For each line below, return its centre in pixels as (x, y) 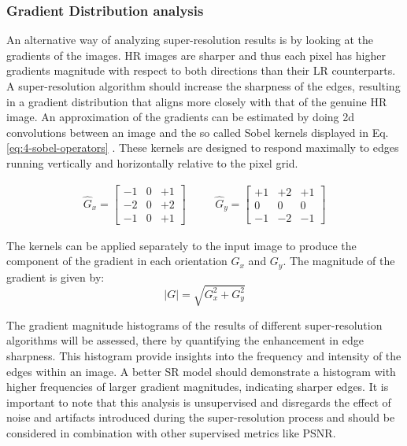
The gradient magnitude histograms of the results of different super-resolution (194, 324)
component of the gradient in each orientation (117, 261)
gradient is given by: (55, 276)
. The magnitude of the (339, 261)
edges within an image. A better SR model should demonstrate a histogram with (201, 371)
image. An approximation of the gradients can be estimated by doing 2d (181, 117)
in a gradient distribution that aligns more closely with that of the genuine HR (197, 101)
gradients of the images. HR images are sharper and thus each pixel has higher (196, 55)
